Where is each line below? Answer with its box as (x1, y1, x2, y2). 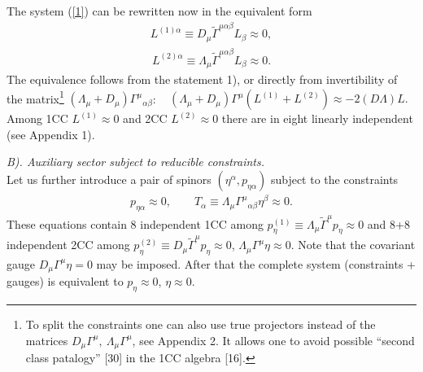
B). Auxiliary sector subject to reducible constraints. (7, 153, 265, 170)
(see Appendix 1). (7, 125, 95, 142)
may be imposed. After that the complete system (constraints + (96, 255, 416, 272)
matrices (25, 331, 68, 348)
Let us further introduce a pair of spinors (7, 171, 211, 188)
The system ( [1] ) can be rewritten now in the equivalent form (7, 2, 312, 19)
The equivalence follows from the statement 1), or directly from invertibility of (7, 71, 398, 87)
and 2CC (123, 110, 168, 127)
